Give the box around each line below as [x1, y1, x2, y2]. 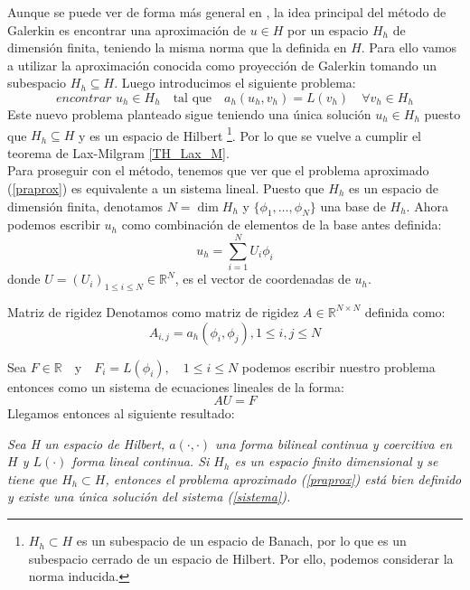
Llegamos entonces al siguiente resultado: [7, 404, 235, 423]
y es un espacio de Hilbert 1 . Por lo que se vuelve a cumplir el [79, 123, 422, 145]
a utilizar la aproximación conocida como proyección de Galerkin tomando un [7, 55, 437, 74]
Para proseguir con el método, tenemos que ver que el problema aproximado [7, 161, 429, 180]
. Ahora [406, 196, 448, 215]
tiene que [7, 469, 58, 488]
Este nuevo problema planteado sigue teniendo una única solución [7, 104, 371, 123]
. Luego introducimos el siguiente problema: [114, 73, 356, 92]
